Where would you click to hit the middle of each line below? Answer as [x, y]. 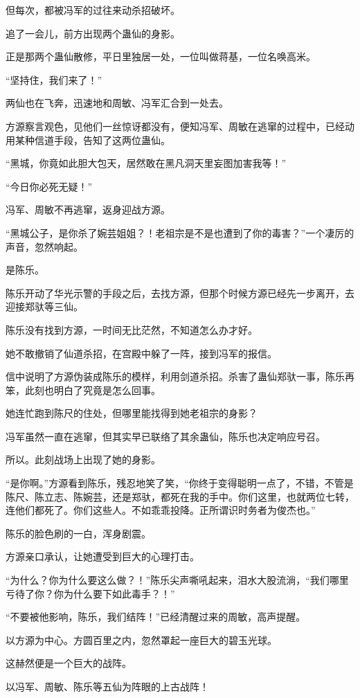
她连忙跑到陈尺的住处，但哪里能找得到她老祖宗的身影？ [132, 413]
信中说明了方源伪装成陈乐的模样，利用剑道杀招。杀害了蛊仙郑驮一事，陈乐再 [180, 376]
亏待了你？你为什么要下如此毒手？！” [90, 593]
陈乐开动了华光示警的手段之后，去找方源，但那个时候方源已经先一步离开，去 [180, 293]
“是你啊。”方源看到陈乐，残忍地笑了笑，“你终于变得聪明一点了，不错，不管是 [180, 483]
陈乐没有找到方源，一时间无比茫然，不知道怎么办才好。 [132, 329]
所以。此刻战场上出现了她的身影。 [83, 459]
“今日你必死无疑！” [49, 186]
